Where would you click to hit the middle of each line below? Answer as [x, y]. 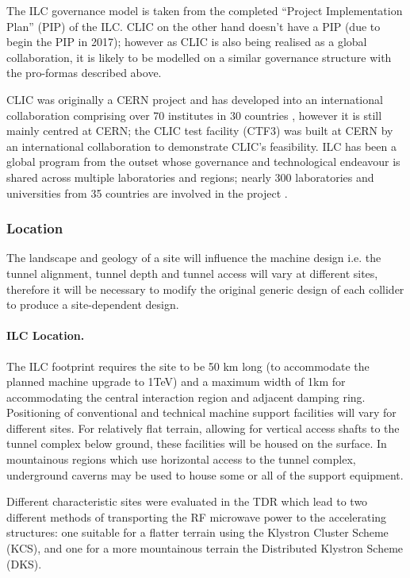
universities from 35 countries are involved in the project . [147, 193]
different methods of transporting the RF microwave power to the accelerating [197, 516]
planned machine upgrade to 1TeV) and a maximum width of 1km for [176, 381]
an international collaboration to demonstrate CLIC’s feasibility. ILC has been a [201, 146]
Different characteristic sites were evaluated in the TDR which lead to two [187, 501]
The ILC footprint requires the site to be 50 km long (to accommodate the [188, 366]
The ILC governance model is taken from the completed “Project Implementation [205, 10]
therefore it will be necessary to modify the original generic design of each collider [205, 289]
